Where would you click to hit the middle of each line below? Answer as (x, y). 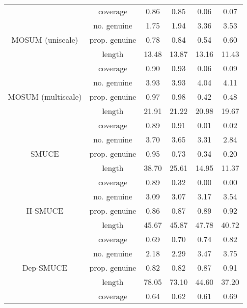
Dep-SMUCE (45, 267)
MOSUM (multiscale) (45, 97)
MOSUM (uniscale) (45, 40)
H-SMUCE (45, 210)
